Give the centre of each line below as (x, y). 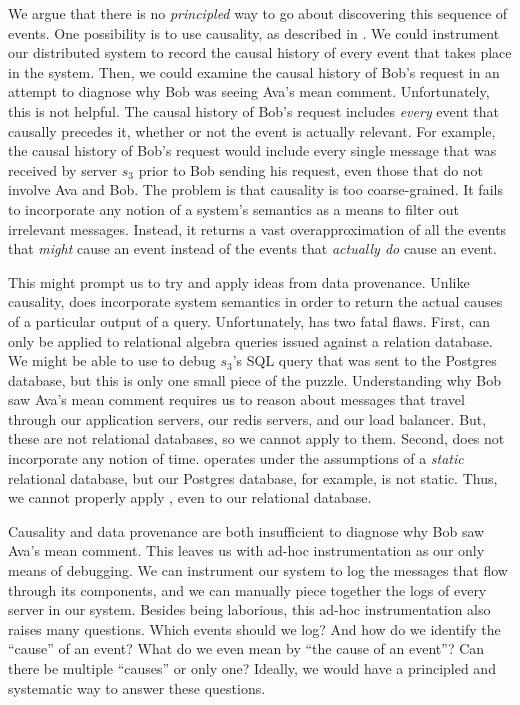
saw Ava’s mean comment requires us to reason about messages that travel (236, 399)
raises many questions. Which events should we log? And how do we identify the (254, 628)
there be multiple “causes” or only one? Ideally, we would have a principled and (252, 668)
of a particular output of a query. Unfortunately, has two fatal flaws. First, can (249, 320)
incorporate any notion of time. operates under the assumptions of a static (236, 458)
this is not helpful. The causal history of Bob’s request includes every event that (253, 110)
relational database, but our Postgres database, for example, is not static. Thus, (253, 477)
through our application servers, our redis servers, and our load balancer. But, (247, 418)
